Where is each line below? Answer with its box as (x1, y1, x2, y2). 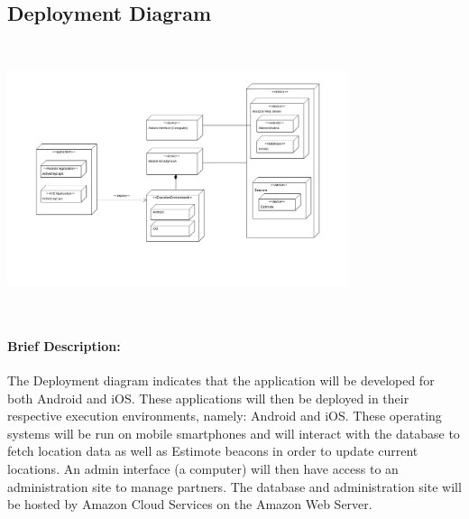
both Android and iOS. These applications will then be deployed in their (7, 388, 409, 407)
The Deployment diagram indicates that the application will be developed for (7, 370, 435, 389)
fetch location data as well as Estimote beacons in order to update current (7, 441, 418, 460)
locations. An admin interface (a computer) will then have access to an (7, 459, 399, 477)
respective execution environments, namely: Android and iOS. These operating (7, 406, 442, 425)
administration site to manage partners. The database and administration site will (7, 477, 462, 496)
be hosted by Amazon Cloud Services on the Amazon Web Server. (7, 495, 372, 514)
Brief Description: (7, 336, 121, 355)
